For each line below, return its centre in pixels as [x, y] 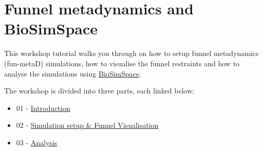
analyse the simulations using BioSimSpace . [73, 73]
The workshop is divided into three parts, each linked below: [99, 91]
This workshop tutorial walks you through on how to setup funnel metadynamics [131, 53]
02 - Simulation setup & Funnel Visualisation [87, 125]
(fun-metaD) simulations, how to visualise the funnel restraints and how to [122, 63]
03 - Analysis [37, 142]
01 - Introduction [43, 108]
